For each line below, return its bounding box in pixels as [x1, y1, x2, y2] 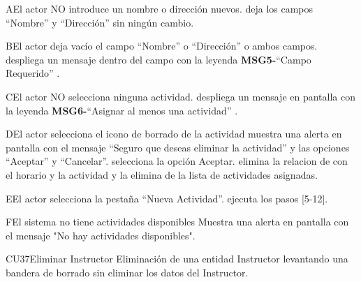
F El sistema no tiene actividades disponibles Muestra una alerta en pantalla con [6, 214, 349, 229]
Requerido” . [6, 66, 60, 80]
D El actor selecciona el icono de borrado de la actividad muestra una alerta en [6, 126, 342, 141]
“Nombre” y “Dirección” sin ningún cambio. [6, 15, 194, 29]
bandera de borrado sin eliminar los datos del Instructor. [6, 265, 249, 279]
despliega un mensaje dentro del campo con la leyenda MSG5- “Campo [6, 52, 311, 66]
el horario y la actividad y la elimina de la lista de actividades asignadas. [6, 167, 318, 181]
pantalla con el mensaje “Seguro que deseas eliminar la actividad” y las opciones [6, 140, 350, 154]
